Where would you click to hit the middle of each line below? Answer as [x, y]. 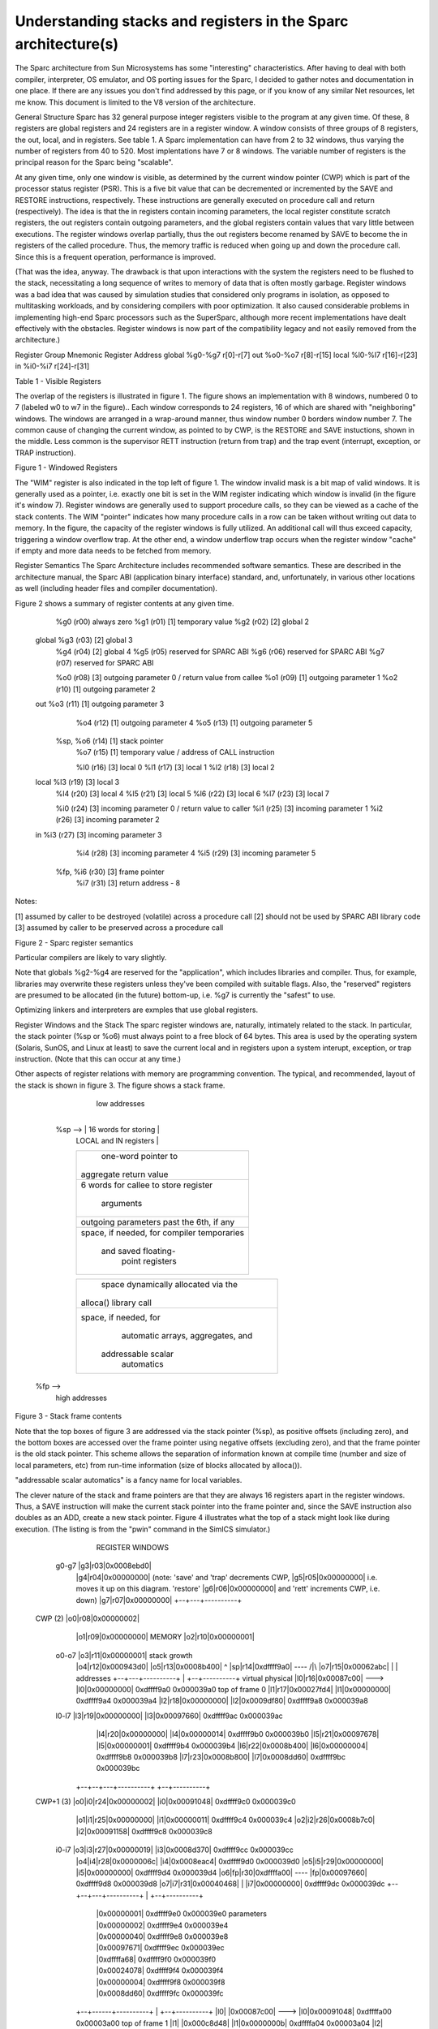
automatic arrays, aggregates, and [187, 1336]
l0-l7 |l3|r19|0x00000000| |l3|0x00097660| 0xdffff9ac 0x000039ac [169, 1716]
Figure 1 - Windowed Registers [66, 467]
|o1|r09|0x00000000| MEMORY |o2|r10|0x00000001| [165, 1637]
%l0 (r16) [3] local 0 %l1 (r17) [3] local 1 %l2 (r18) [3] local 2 [175, 767]
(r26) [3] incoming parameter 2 [107, 820]
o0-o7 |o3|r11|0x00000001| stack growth [124, 1655]
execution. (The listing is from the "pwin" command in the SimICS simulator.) [143, 1529]
